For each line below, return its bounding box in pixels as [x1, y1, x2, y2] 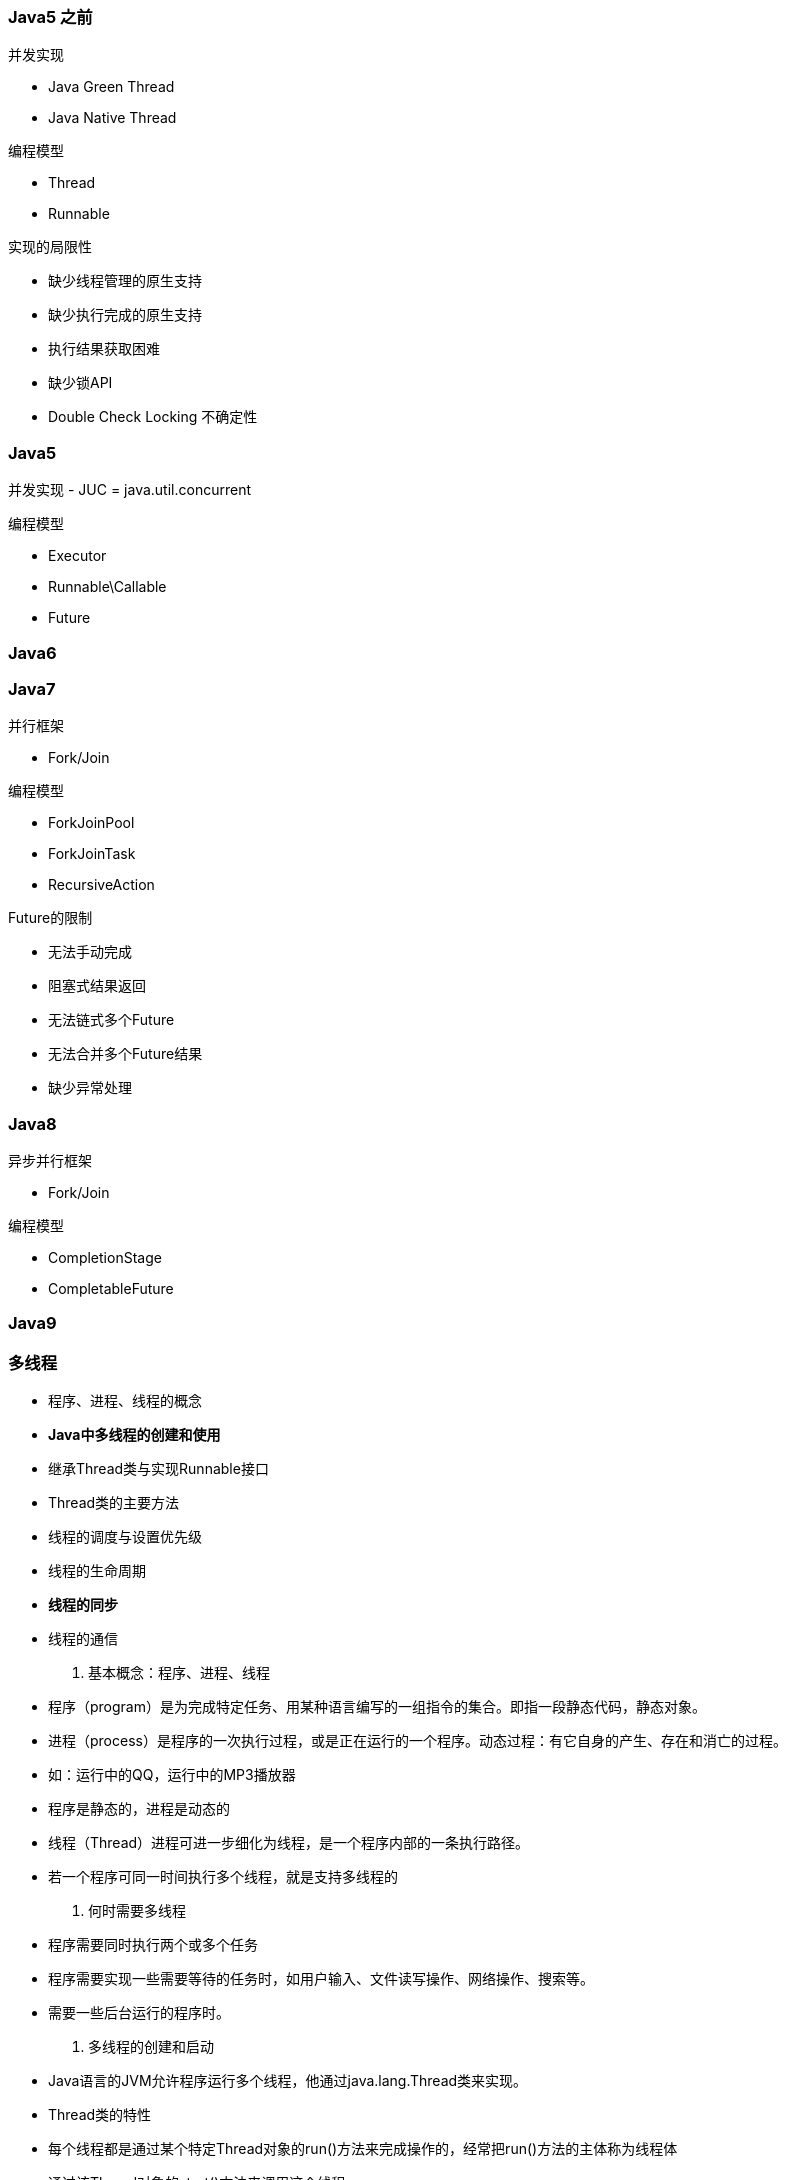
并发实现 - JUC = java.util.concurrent [8, 481, 251, 499]
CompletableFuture [48, 1280, 174, 1297]
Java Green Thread [48, 78, 175, 96]
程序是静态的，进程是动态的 [48, 1800, 230, 1818]
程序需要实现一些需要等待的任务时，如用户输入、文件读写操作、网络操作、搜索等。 [48, 1970, 594, 1988]
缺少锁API [48, 374, 113, 392]
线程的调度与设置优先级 [48, 1528, 202, 1546]
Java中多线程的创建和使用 [48, 1426, 221, 1444]
